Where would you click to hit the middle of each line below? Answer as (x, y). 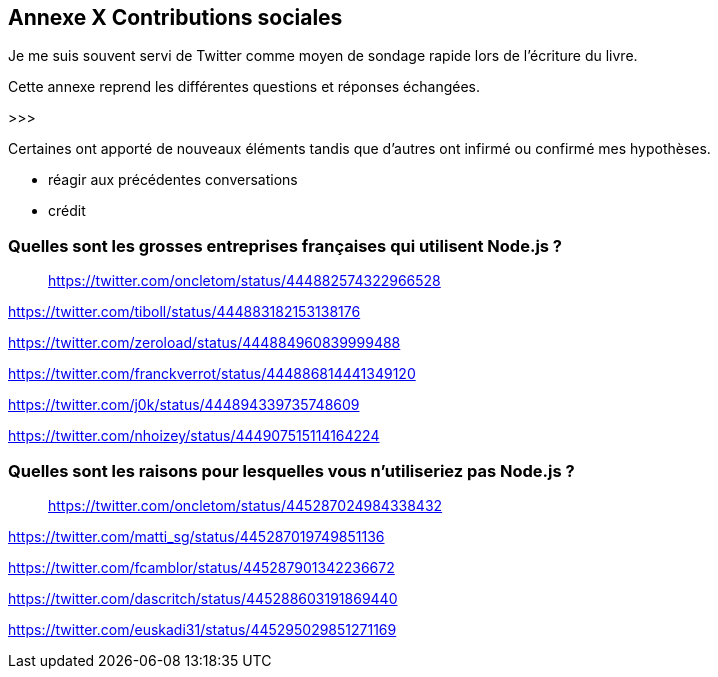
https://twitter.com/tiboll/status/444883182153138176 (184, 312)
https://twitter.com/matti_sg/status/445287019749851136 (196, 536)
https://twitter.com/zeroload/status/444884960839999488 (204, 343)
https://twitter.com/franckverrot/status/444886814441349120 (212, 374)
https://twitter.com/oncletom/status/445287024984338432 (245, 505)
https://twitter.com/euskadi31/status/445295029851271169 (202, 629)
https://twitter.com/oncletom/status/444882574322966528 (244, 281)
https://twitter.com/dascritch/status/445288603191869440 (203, 598)
